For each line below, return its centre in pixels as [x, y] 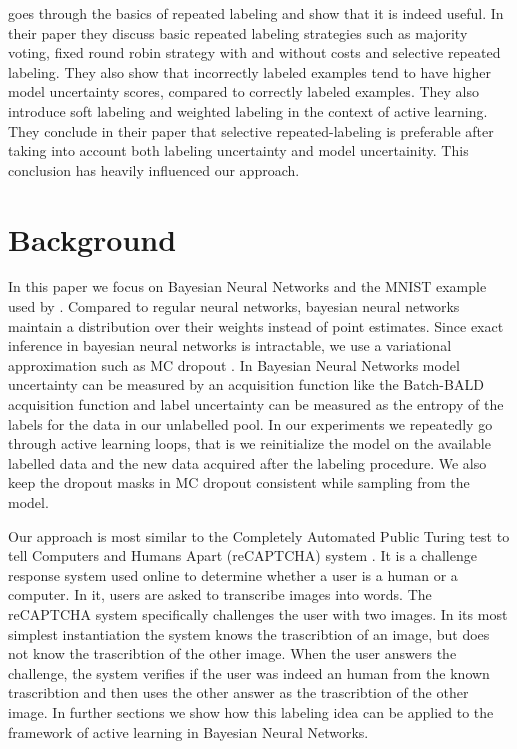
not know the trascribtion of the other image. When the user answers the [232, 653]
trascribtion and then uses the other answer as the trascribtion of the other [238, 692]
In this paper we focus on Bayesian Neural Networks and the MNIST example [247, 286]
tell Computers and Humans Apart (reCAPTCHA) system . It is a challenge [242, 555]
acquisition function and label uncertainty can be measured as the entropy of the [256, 404]
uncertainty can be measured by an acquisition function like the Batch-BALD [246, 384]
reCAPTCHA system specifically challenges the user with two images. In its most [258, 613]
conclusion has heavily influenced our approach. [154, 169]
